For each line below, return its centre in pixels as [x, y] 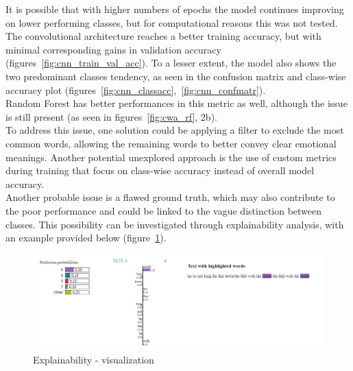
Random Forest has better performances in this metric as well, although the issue [176, 103]
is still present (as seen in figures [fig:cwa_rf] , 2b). [111, 116]
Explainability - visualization [94, 359]
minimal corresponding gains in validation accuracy [113, 49]
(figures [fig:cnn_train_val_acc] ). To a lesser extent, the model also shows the [171, 63]
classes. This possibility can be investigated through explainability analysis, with [175, 224]
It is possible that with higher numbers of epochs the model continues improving [175, 9]
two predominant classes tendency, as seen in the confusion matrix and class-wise [176, 76]
